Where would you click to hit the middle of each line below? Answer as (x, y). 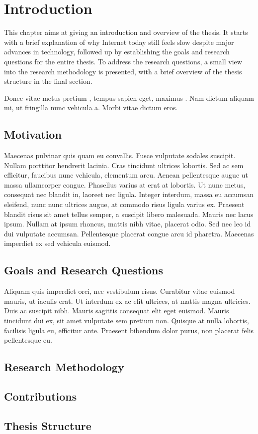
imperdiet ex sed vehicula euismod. (57, 243)
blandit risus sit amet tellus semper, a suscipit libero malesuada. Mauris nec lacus (129, 214)
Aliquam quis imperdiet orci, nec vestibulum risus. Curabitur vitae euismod (120, 291)
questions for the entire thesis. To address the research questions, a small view (123, 61)
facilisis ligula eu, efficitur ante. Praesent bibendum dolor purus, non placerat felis (129, 330)
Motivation (33, 134)
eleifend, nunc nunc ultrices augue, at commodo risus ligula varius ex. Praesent (124, 204)
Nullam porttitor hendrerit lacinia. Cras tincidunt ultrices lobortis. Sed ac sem (124, 165)
